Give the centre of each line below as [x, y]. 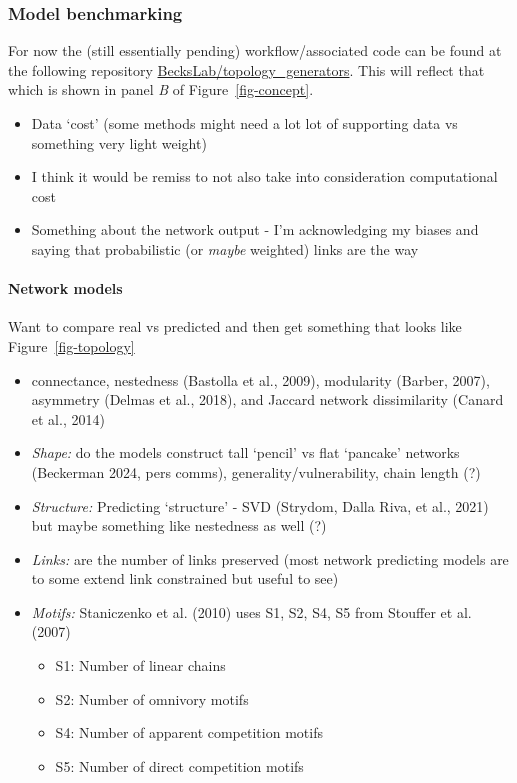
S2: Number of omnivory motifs [152, 698]
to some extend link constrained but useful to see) [185, 578]
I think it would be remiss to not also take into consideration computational [264, 176]
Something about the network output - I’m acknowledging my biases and [255, 229]
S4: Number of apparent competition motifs [189, 732]
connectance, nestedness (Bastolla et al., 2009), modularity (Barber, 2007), [260, 379]
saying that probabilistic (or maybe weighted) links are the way [225, 248]
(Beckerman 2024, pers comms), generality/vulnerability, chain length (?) [256, 471]
